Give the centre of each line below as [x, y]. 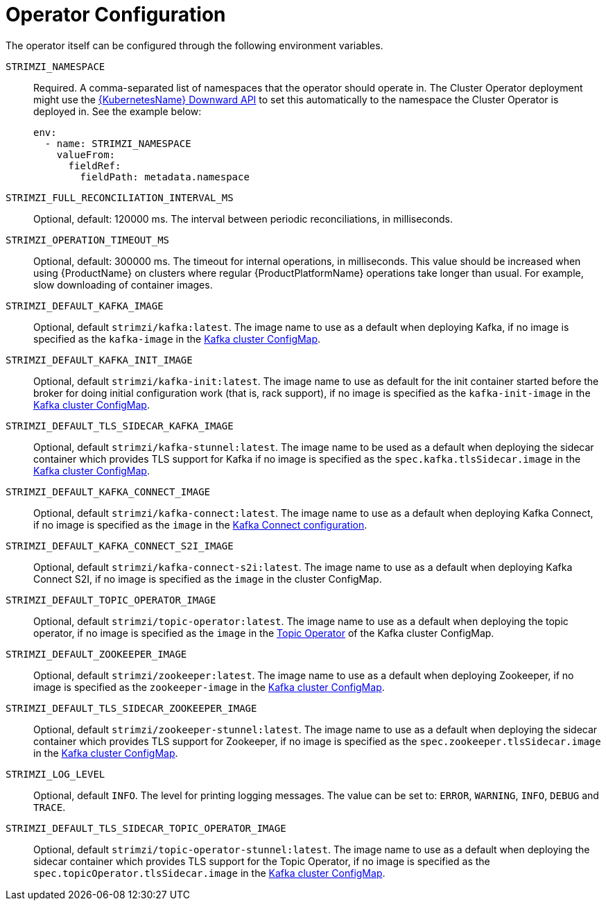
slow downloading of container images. [123, 284]
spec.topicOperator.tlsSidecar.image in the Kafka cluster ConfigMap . [209, 873]
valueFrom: [86, 154]
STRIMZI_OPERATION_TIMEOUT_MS [88, 240]
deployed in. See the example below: [118, 111]
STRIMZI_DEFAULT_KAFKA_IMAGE [85, 306]
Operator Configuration [116, 15]
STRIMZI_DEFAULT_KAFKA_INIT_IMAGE [99, 360]
